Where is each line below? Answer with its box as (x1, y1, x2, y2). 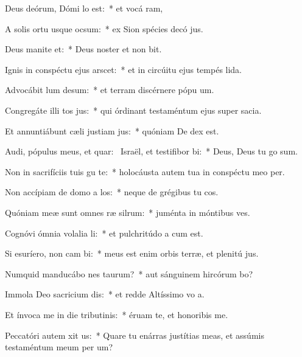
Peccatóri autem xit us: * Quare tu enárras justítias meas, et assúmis (5, 328, 264, 341)
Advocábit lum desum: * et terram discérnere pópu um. (5, 83, 214, 96)
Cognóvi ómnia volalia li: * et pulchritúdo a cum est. (5, 226, 203, 239)
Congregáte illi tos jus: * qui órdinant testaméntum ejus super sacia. (5, 103, 262, 116)
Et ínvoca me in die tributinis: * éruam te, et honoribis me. (5, 308, 228, 321)
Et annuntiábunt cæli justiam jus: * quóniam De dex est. (5, 124, 219, 137)
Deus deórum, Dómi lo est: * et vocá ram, (5, 2, 163, 14)
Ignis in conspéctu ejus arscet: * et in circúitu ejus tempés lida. (5, 63, 242, 75)
